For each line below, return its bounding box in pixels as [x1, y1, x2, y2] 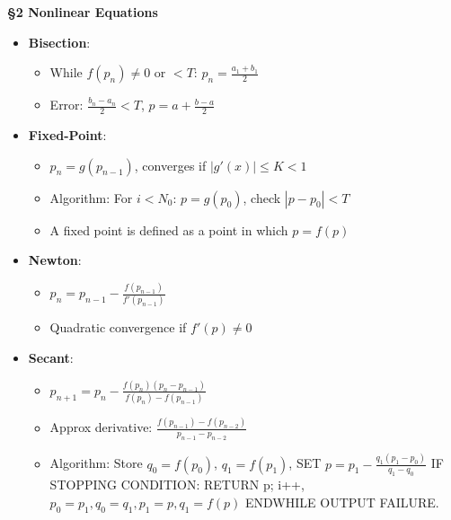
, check [243, 188, 281, 207]
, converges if [134, 155, 207, 174]
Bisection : [28, 32, 91, 51]
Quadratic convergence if [49, 318, 187, 337]
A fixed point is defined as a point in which [49, 220, 288, 239]
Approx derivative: [49, 418, 153, 436]
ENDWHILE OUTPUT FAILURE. [245, 493, 439, 512]
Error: [49, 95, 84, 114]
